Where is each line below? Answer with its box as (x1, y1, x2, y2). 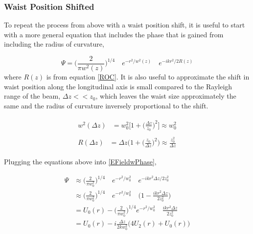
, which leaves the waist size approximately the (95, 91, 236, 101)
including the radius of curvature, (4, 39, 104, 49)
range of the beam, (4, 91, 61, 101)
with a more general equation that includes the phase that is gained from (4, 29, 224, 39)
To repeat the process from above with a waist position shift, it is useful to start (4, 20, 245, 30)
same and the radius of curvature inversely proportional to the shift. (4, 100, 208, 110)
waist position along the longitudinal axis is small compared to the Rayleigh (4, 81, 232, 91)
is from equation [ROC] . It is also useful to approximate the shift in (46, 72, 250, 82)
